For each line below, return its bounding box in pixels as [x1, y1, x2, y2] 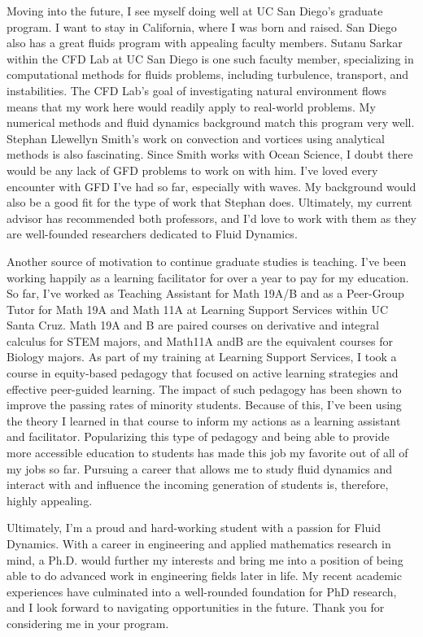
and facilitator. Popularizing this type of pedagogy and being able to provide [7, 428, 390, 445]
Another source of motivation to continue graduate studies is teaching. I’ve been [7, 252, 407, 269]
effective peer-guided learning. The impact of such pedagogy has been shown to [7, 380, 402, 397]
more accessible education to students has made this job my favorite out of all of [7, 444, 408, 461]
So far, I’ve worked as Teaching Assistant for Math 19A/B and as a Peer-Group [7, 285, 404, 302]
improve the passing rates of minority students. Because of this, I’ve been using [7, 396, 402, 413]
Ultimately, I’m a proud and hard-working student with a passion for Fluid [7, 519, 381, 536]
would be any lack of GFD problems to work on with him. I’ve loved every [7, 161, 378, 178]
